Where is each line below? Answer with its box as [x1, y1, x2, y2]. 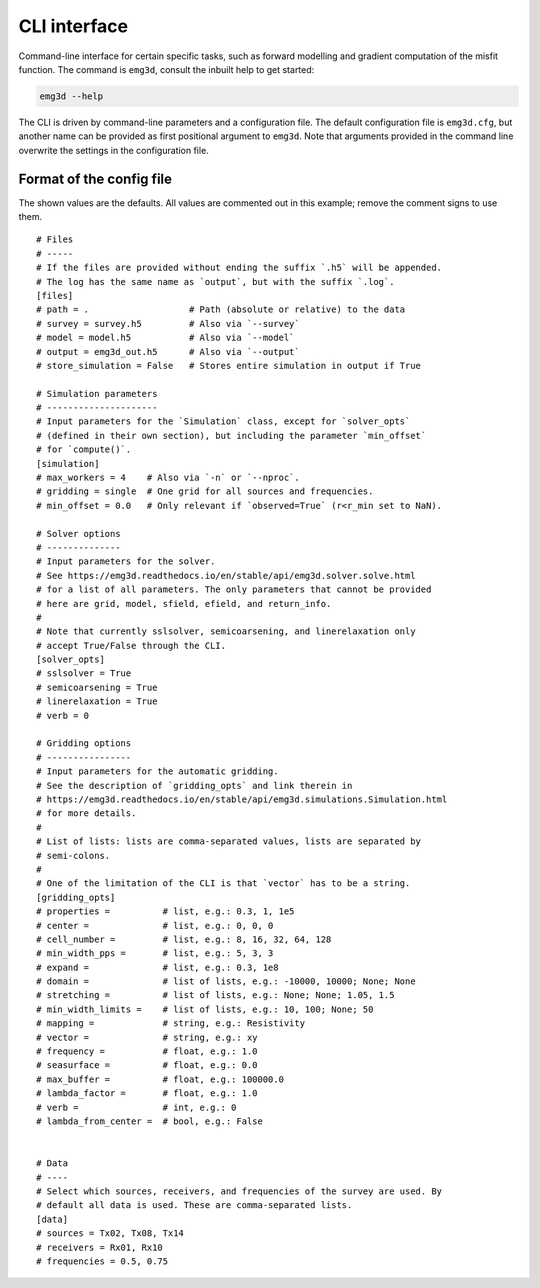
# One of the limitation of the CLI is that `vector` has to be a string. [36, 878, 411, 889]
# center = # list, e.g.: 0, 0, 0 [36, 920, 274, 931]
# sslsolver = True [36, 668, 132, 679]
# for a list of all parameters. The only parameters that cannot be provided [36, 584, 432, 595]
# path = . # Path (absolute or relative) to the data [36, 304, 406, 315]
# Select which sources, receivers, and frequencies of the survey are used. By [36, 1185, 443, 1197]
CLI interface [18, 15, 129, 37]
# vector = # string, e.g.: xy [36, 1031, 259, 1043]
